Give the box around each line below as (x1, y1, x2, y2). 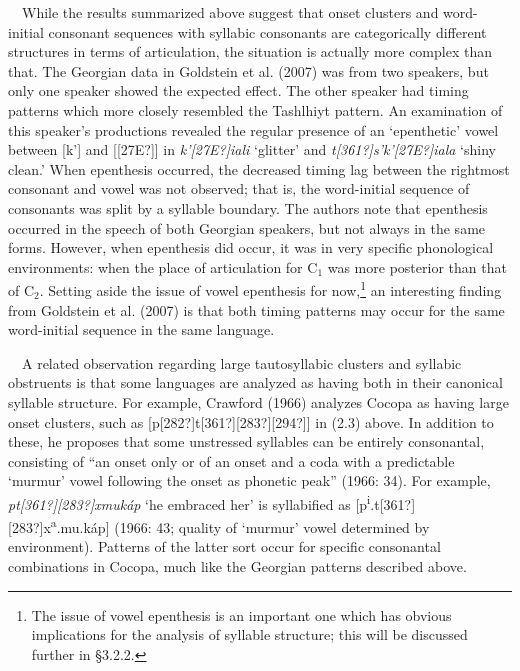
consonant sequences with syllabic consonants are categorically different (48, 21, 487, 42)
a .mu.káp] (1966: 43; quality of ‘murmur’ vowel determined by (50, 514, 430, 537)
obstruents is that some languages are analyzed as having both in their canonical (8, 372, 503, 393)
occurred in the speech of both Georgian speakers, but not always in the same (8, 217, 486, 238)
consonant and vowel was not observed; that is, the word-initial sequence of (8, 178, 470, 199)
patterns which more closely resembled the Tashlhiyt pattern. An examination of (8, 99, 503, 120)
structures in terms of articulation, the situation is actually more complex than (8, 41, 492, 62)
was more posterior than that (327, 256, 507, 277)
